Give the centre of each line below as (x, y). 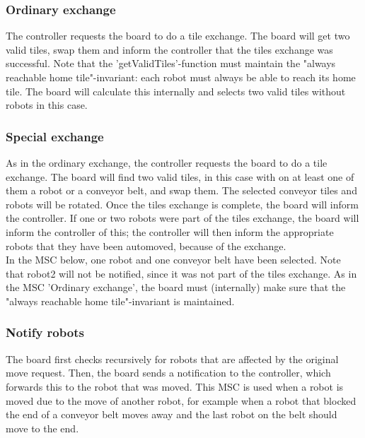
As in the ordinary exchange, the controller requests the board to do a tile (167, 162)
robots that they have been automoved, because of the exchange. (146, 245)
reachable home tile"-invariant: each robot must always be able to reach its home (181, 77)
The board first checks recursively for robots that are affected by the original (172, 359)
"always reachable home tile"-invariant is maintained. (120, 301)
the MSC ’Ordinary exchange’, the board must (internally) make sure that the (176, 287)
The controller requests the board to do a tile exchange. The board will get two (178, 36)
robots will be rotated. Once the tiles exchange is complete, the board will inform (182, 204)
